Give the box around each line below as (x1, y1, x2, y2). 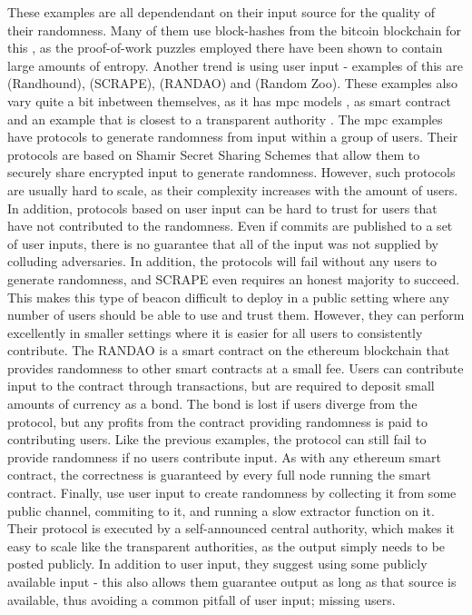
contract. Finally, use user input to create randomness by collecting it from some (7, 483, 457, 502)
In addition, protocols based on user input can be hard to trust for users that (7, 198, 438, 217)
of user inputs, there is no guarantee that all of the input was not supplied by (7, 233, 438, 253)
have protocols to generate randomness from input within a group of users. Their (7, 127, 458, 146)
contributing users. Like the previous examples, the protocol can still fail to (7, 430, 427, 449)
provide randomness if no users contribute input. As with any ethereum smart (7, 447, 441, 466)
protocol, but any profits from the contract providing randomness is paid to (7, 412, 428, 431)
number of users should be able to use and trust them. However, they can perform (7, 305, 465, 324)
